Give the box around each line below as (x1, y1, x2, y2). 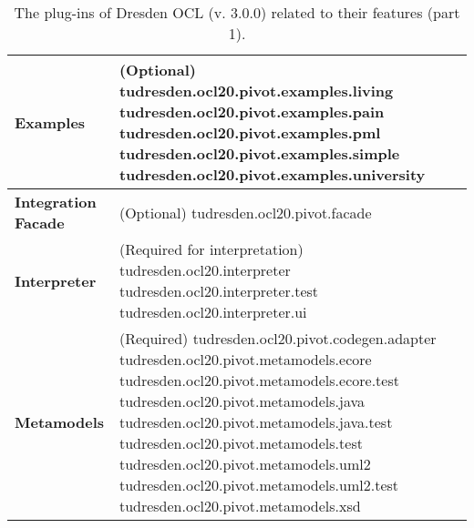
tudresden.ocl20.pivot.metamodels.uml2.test (118, 474, 399, 495)
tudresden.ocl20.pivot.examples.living (118, 80, 394, 101)
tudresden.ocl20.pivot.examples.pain (118, 101, 385, 122)
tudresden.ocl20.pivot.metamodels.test (118, 432, 363, 453)
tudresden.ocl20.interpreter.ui (118, 301, 307, 322)
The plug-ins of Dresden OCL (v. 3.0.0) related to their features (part (14, 2, 460, 23)
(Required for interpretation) (118, 239, 304, 259)
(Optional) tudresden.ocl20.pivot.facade (118, 201, 372, 223)
